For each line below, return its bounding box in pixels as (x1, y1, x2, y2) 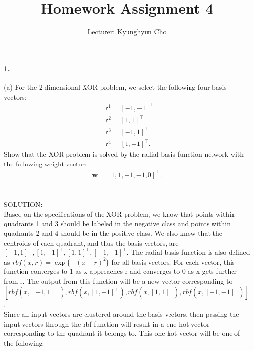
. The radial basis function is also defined (127, 247, 250, 257)
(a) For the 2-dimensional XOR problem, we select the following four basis (4, 82, 227, 92)
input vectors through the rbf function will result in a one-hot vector (4, 318, 210, 329)
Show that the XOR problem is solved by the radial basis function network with (4, 149, 244, 159)
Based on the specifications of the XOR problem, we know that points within (4, 208, 235, 219)
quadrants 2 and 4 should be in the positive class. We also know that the (4, 227, 222, 238)
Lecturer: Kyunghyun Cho (87, 26, 167, 37)
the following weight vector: (4, 158, 86, 168)
